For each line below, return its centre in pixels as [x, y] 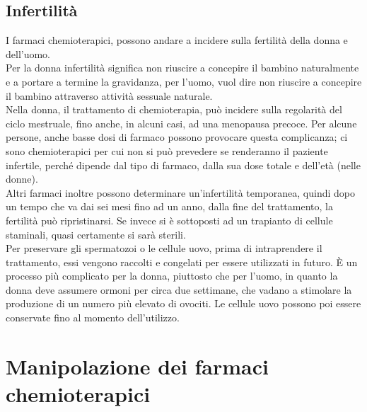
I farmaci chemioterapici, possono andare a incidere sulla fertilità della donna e [177, 40]
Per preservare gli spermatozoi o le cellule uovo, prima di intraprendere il [164, 248]
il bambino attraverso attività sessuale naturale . [109, 95]
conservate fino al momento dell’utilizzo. [93, 317]
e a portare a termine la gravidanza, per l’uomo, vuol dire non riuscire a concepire [184, 81]
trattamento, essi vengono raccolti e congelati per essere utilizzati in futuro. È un [182, 262]
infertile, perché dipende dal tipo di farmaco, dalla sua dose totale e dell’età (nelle [183, 165]
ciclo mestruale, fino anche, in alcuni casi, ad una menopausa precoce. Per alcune [181, 123]
